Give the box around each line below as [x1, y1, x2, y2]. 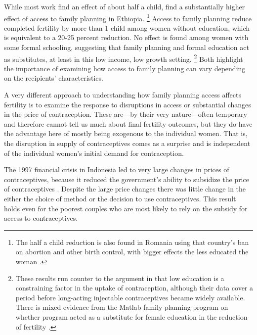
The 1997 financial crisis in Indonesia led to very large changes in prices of [4, 164, 229, 175]
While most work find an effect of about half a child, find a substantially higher [4, 1, 245, 11]
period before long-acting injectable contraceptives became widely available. [15, 292, 245, 302]
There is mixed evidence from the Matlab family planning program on [15, 302, 228, 312]
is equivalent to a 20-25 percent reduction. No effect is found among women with [4, 32, 249, 43]
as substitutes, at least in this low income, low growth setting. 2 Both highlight [4, 52, 243, 64]
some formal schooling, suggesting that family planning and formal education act [4, 42, 249, 52]
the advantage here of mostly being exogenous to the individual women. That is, [4, 128, 248, 139]
